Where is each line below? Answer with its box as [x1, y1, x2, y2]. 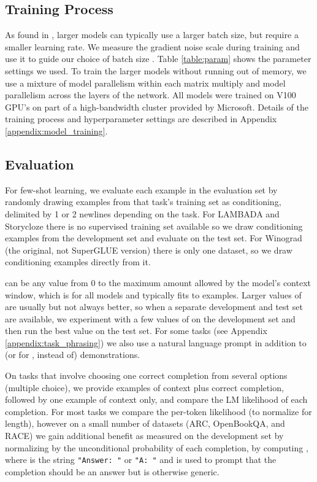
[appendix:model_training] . [5, 124, 108, 137]
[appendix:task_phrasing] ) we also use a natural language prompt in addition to [5, 336, 307, 349]
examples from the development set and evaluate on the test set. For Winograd [5, 231, 302, 244]
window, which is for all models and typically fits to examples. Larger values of [5, 288, 302, 301]
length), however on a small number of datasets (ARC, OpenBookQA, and [5, 417, 285, 430]
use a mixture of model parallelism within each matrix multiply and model [5, 76, 286, 89]
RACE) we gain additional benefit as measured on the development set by [5, 429, 284, 442]
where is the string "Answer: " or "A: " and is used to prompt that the [5, 453, 277, 466]
